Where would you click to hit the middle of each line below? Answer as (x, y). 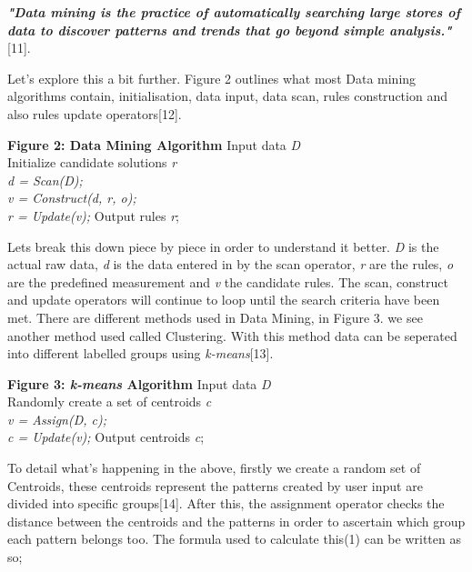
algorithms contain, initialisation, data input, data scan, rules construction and (227, 96)
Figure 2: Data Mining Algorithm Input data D (154, 144)
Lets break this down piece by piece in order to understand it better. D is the (223, 246)
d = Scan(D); (45, 180)
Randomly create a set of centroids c (110, 401)
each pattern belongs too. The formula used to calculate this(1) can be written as (234, 539)
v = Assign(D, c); (57, 419)
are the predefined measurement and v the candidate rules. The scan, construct (228, 281)
